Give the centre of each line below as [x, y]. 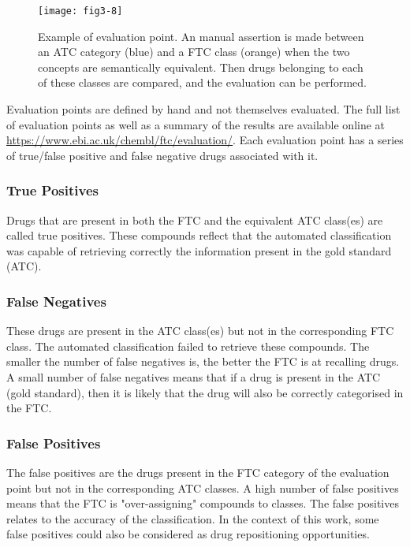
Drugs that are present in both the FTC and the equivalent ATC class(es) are [195, 220]
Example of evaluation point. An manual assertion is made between [201, 36]
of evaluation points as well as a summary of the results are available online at [196, 124]
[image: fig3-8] [80, 11]
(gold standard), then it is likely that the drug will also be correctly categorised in [205, 392]
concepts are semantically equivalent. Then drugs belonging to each [201, 67]
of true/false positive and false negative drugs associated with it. [162, 155]
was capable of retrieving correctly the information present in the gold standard [199, 250]
